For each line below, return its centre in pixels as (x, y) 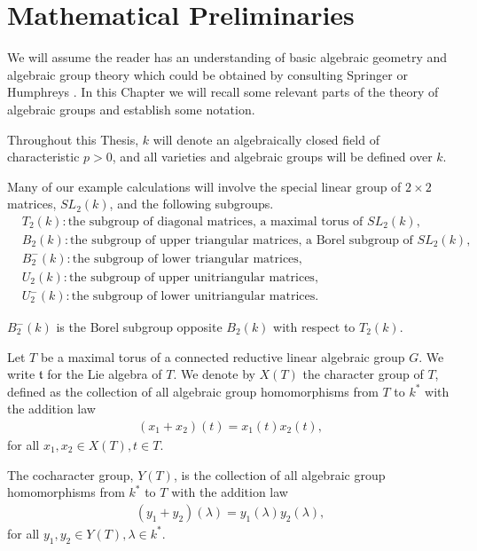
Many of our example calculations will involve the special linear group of (204, 186)
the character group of (363, 374)
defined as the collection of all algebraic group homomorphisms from (193, 391)
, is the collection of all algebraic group (279, 474)
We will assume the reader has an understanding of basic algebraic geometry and (227, 57)
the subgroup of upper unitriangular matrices (192, 277)
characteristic (43, 157)
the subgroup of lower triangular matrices (185, 259)
